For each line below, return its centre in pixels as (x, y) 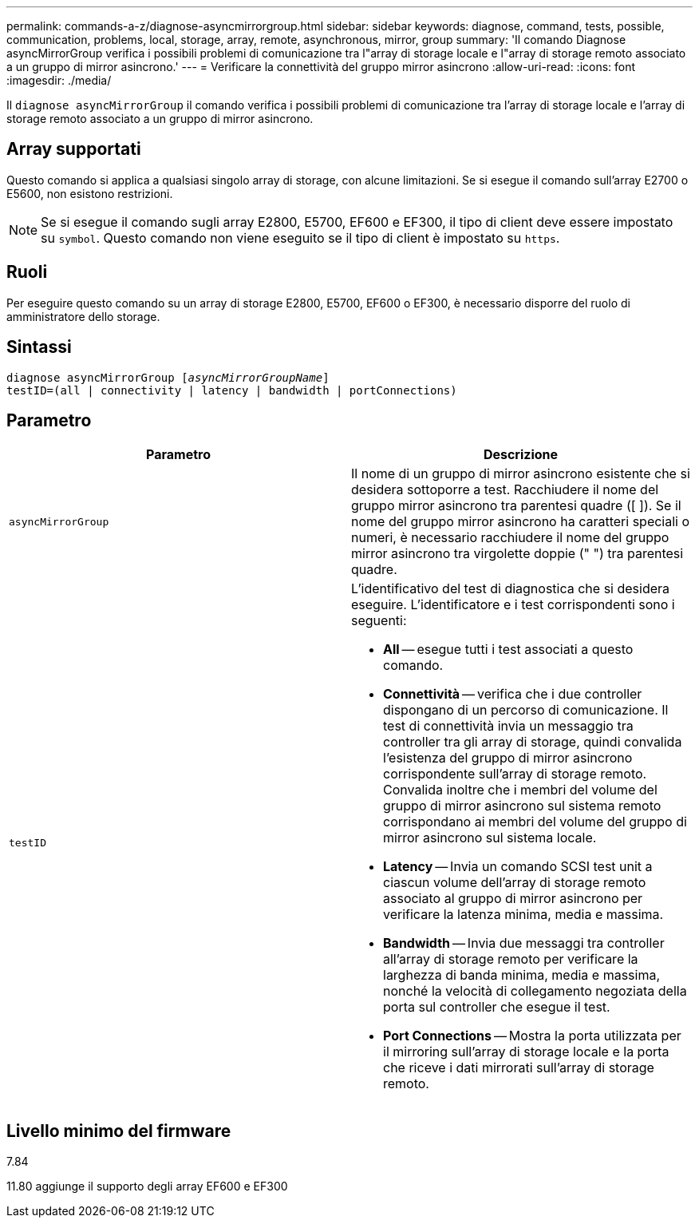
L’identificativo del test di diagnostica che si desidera (511, 589)
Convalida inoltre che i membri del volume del (520, 790)
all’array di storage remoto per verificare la (511, 959)
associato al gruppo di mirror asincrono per (513, 899)
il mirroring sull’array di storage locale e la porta (526, 1052)
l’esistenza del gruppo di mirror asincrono (508, 758)
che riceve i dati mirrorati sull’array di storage (519, 1068)
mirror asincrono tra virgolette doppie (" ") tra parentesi (517, 554)
